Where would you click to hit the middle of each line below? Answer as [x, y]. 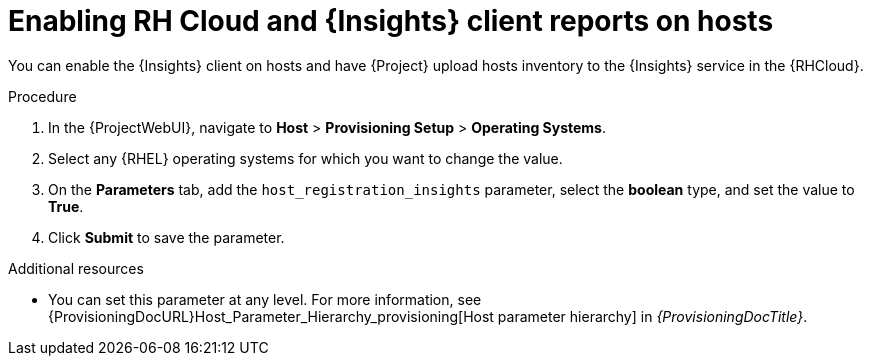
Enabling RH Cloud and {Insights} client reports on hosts [391, 21]
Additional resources [76, 268]
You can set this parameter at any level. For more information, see [265, 299]
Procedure [42, 96]
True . [66, 206]
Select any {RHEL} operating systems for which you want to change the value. [305, 158]
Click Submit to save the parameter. [166, 237]
